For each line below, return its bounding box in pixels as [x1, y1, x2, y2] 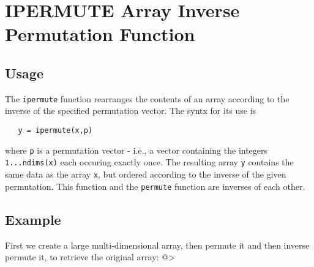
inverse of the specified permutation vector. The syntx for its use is [5, 104, 256, 117]
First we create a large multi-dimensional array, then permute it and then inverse [5, 238, 310, 251]
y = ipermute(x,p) [18, 126, 93, 135]
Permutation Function [5, 21, 195, 47]
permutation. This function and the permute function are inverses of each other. [5, 179, 305, 192]
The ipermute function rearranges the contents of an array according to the [5, 92, 290, 105]
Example [5, 209, 61, 228]
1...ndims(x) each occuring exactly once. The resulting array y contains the [5, 156, 294, 168]
